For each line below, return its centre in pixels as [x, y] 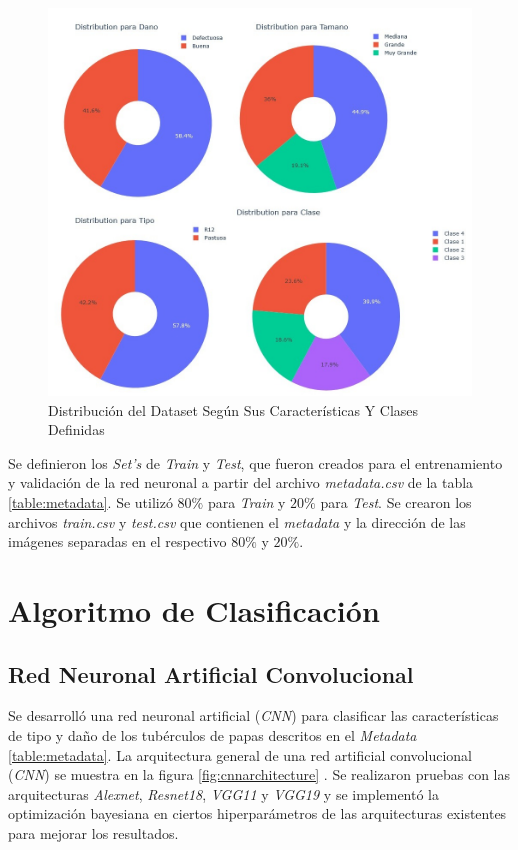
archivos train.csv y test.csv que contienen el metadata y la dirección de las [237, 521]
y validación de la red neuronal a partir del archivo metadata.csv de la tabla [241, 482]
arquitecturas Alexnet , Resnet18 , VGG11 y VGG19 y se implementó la [224, 793]
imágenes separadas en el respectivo [117, 541]
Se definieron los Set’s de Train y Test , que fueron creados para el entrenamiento [255, 462]
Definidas [76, 429]
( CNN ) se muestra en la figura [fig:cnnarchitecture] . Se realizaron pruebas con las [259, 774]
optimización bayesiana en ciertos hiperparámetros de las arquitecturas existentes [257, 813]
